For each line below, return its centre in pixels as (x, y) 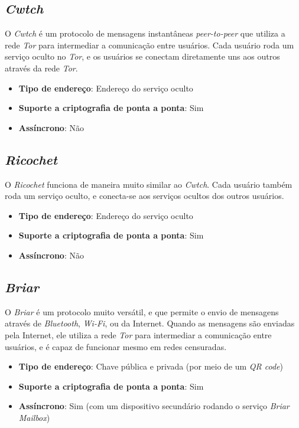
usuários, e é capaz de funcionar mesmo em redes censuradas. (116, 346)
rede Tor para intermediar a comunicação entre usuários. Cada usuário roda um (149, 45)
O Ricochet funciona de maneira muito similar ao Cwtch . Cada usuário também (149, 184)
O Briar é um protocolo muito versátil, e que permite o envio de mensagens (142, 311)
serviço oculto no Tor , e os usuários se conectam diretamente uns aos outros (142, 56)
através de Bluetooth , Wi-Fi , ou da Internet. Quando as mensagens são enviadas (150, 323)
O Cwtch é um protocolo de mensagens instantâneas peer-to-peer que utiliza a (145, 33)
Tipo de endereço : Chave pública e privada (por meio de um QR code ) (151, 366)
